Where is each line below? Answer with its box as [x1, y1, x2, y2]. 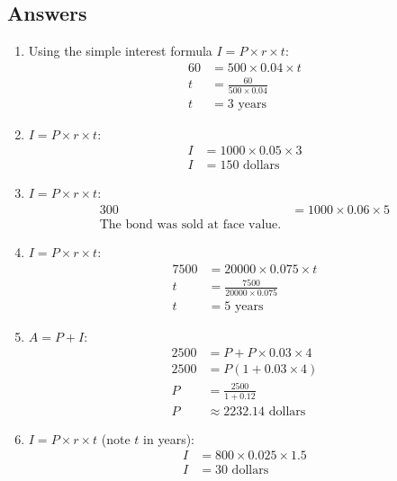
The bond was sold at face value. [99, 218, 282, 232]
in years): [143, 429, 194, 448]
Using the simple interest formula [28, 41, 212, 60]
